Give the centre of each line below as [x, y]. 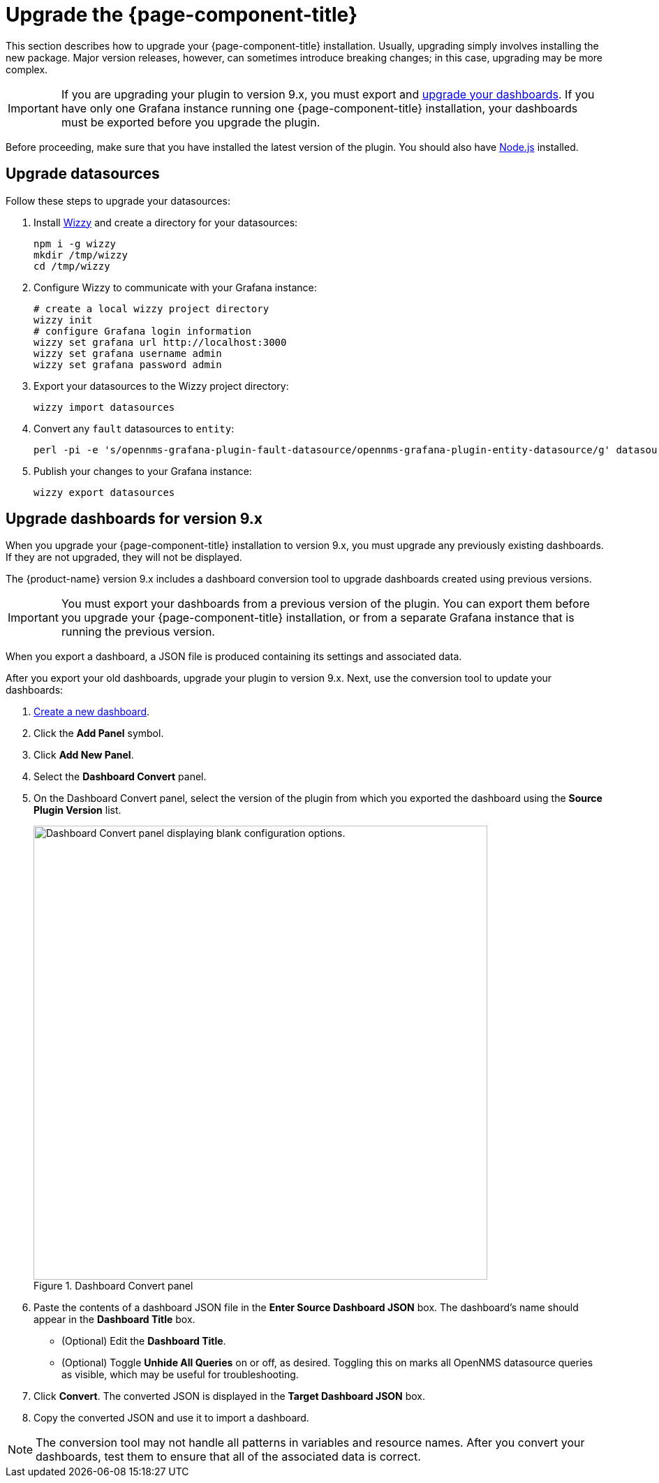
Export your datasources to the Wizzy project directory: [161, 386]
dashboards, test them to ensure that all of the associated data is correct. [228, 1457]
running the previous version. [138, 632]
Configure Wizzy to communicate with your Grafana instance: [175, 287]
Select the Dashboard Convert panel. [120, 777]
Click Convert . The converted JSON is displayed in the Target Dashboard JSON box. [230, 1396]
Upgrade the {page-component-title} [182, 15]
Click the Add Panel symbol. [99, 733]
